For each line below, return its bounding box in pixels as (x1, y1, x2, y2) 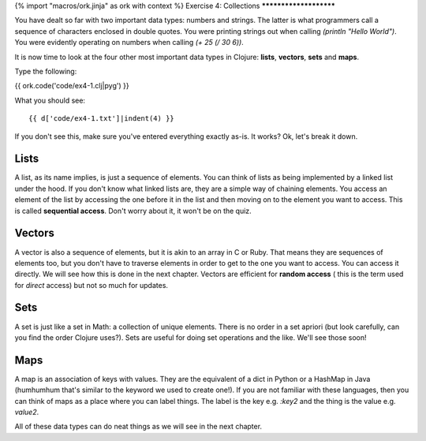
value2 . (14, 407, 39, 417)
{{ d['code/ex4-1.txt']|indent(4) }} (28, 114, 175, 123)
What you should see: (14, 95, 86, 105)
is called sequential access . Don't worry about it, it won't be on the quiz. (14, 206, 252, 215)
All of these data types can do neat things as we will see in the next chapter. (14, 422, 263, 432)
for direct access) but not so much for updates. (14, 280, 169, 290)
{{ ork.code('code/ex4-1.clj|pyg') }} (14, 81, 129, 91)
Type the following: (14, 66, 77, 76)
